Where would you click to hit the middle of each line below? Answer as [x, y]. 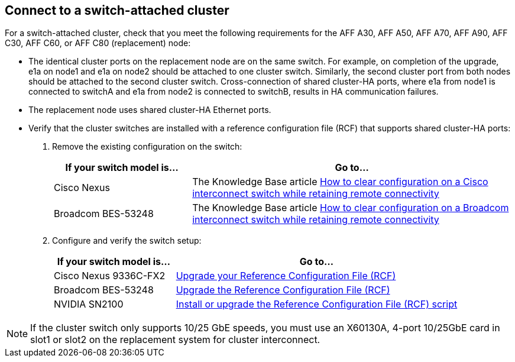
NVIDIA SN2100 [89, 304]
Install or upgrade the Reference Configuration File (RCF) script [317, 304]
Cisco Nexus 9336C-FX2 [110, 276]
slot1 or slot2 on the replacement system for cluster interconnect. [175, 340]
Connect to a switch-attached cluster [117, 10]
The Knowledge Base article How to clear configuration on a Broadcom [351, 208]
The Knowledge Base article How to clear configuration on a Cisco [340, 182]
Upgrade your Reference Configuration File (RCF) [286, 276]
